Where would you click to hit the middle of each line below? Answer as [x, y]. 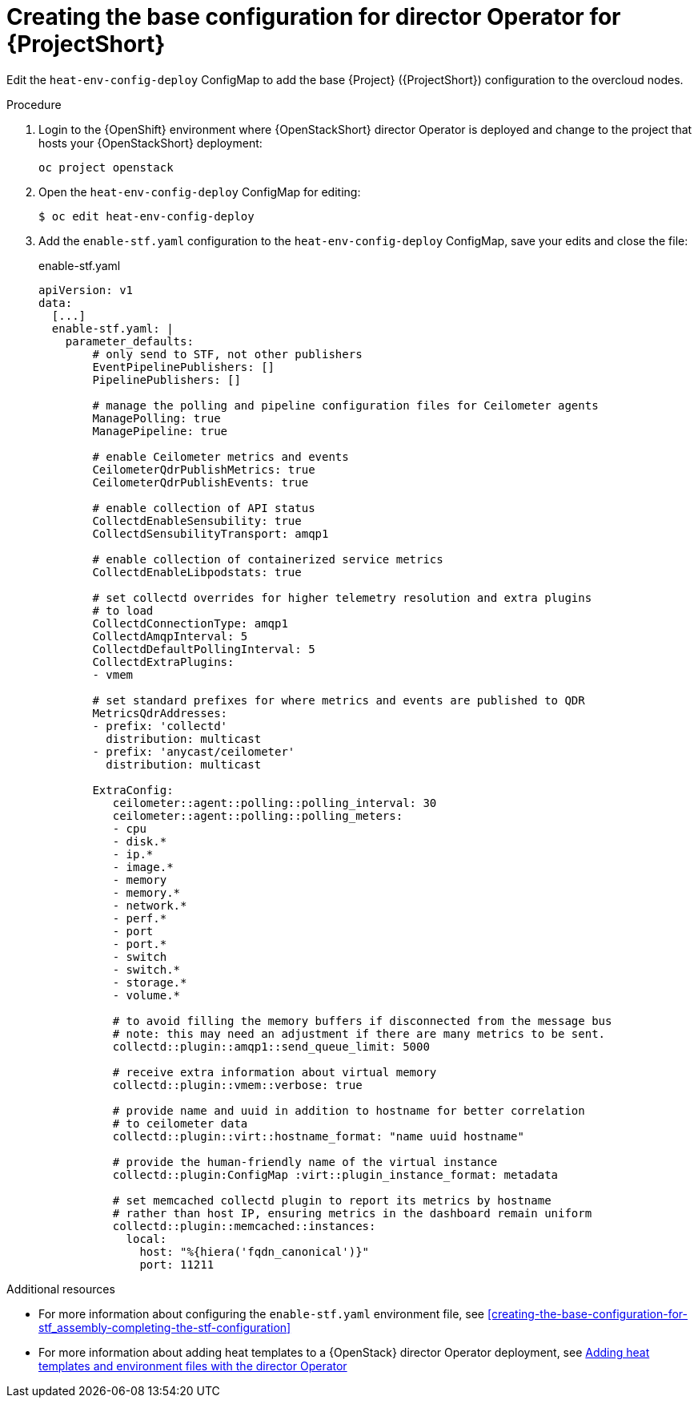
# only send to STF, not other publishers [227, 354]
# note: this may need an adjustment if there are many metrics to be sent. [359, 1033]
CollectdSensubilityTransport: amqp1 [211, 533]
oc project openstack [106, 167]
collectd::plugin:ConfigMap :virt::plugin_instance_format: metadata [335, 1174]
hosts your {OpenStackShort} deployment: [150, 143]
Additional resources [61, 1289]
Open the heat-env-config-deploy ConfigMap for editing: [200, 192]
